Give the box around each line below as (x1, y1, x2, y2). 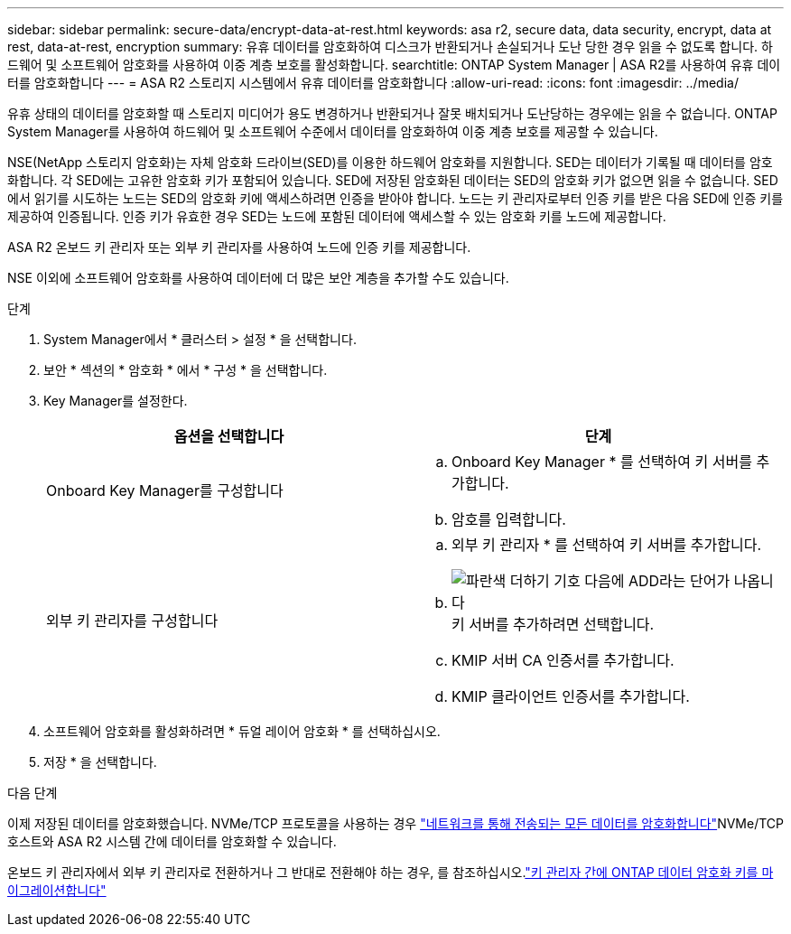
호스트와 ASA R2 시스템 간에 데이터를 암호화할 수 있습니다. (7, 834, 337, 849)
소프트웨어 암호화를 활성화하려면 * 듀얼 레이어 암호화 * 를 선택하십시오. (43, 724, 441, 739)
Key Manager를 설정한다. (43, 393, 188, 408)
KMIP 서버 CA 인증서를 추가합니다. (451, 651, 675, 669)
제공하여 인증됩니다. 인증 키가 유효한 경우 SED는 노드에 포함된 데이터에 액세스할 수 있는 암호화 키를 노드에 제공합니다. (7, 209, 666, 224)
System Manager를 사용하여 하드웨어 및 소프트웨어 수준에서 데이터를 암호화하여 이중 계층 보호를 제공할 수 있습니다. (7, 124, 658, 139)
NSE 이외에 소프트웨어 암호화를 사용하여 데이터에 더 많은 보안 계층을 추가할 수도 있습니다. (7, 270, 509, 285)
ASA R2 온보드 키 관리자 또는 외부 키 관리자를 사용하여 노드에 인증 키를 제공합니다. (7, 239, 471, 255)
